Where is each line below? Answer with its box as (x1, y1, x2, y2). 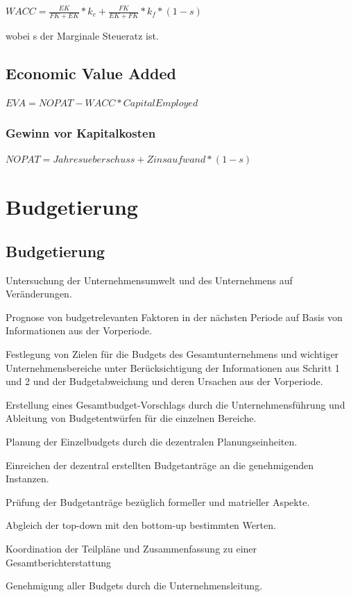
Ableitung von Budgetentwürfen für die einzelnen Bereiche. (6, 411, 257, 425)
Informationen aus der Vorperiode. (6, 323, 153, 338)
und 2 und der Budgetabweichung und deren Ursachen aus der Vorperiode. (6, 374, 323, 389)
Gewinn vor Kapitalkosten (6, 124, 156, 142)
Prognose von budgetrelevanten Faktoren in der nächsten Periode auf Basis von (6, 309, 343, 324)
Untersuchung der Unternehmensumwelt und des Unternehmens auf (6, 272, 293, 287)
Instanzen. (6, 471, 49, 486)
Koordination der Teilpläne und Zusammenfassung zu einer (6, 541, 257, 555)
